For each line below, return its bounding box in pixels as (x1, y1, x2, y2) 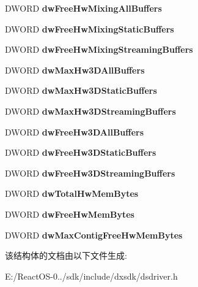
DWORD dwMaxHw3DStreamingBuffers (5, 104, 176, 117)
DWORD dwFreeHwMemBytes (5, 207, 134, 220)
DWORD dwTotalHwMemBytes (5, 187, 139, 200)
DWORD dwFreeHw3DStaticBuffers (5, 146, 156, 159)
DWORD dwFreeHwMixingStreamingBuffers (5, 43, 193, 56)
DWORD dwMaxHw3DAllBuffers (5, 63, 145, 76)
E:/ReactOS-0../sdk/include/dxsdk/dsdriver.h (5, 269, 178, 282)
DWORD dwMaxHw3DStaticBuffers (5, 84, 157, 97)
